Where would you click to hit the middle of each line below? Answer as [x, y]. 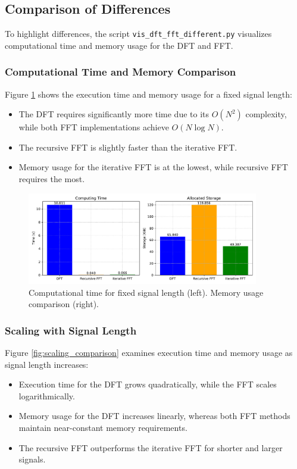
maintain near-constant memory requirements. [103, 428]
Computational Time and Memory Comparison [121, 72]
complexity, [266, 114]
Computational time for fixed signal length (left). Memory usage [146, 292]
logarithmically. [47, 395]
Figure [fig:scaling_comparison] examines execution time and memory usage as [149, 353]
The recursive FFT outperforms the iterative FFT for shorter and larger [151, 447]
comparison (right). [64, 304]
